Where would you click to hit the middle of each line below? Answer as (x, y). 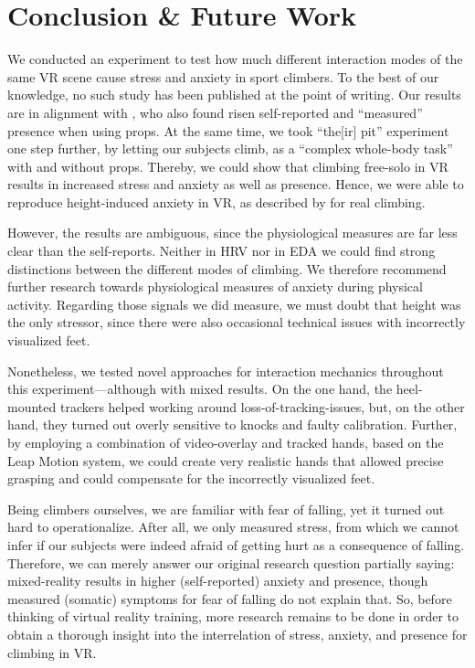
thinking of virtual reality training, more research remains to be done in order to (233, 616)
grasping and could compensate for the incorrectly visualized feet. (191, 478)
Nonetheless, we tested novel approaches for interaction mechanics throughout (226, 371)
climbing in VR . (52, 652)
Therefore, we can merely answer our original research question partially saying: (231, 562)
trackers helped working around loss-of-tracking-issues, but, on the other (262, 406)
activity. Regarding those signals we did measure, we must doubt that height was (234, 304)
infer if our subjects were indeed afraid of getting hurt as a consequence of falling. (236, 544)
